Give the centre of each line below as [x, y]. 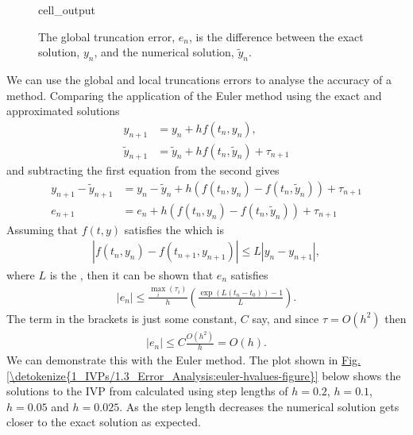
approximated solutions [63, 111]
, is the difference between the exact [276, 36]
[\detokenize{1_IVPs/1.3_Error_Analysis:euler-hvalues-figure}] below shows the [204, 375]
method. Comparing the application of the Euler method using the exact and [194, 95]
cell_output [67, 10]
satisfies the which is [174, 229]
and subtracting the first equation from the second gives [143, 170]
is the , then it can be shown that [131, 274]
